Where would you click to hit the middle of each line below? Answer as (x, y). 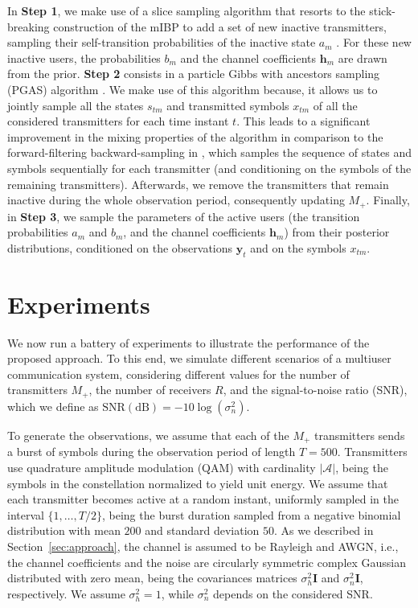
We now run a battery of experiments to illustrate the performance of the (189, 342)
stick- (382, 10)
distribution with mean (64, 530)
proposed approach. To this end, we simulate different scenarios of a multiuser (199, 358)
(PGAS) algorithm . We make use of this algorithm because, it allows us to (193, 89)
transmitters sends (360, 435)
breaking (29, 26)
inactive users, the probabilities (84, 58)
